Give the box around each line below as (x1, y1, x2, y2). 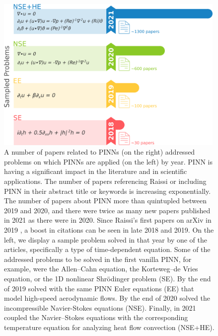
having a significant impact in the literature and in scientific (4, 166, 187, 176)
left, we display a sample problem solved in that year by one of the (4, 234, 208, 245)
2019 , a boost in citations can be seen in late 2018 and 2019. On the (4, 225, 214, 235)
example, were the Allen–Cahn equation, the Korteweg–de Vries (4, 263, 198, 274)
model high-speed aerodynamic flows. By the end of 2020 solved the (4, 293, 211, 303)
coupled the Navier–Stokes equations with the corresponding (4, 312, 188, 323)
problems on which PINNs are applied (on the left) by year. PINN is (4, 156, 213, 167)
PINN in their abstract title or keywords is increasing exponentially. (4, 185, 211, 196)
